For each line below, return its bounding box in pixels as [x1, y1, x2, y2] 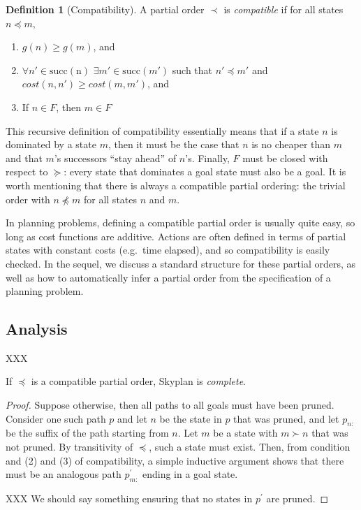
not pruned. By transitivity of [6, 439, 133, 454]
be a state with [213, 425, 278, 440]
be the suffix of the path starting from [6, 425, 169, 440]
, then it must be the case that [108, 137, 240, 152]
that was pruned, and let [233, 411, 339, 425]
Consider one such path [6, 411, 106, 425]
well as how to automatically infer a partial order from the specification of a [6, 270, 331, 284]
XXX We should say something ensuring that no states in [6, 491, 253, 506]
